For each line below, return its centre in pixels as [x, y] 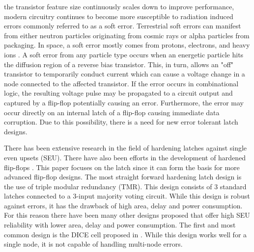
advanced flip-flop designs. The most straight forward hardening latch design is [123, 177]
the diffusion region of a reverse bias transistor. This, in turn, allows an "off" [119, 64]
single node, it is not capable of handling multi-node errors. [93, 244]
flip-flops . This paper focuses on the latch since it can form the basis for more [122, 167]
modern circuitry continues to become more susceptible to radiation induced [119, 16]
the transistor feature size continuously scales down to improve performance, [119, 6]
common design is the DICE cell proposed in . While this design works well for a [126, 234]
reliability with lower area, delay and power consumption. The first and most [120, 225]
